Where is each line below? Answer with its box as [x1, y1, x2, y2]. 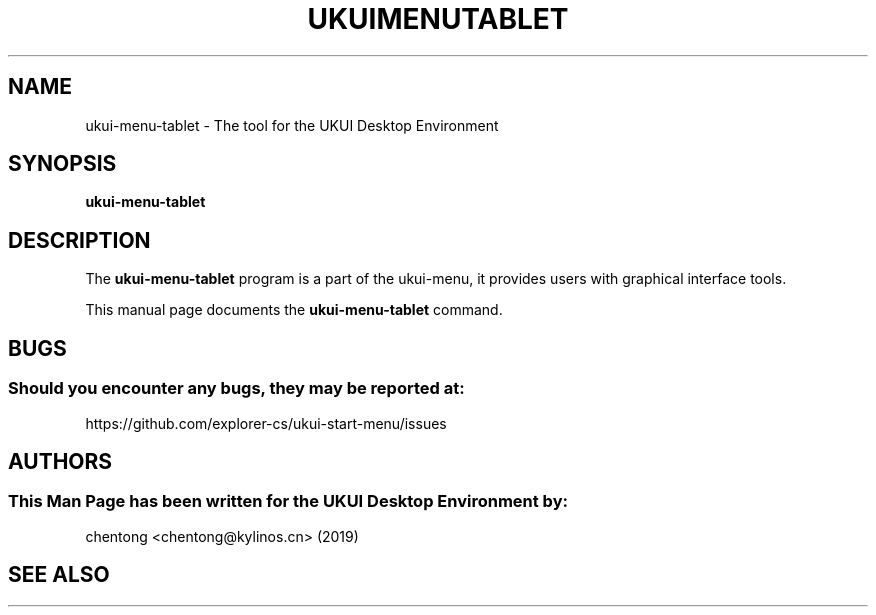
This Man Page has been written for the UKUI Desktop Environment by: [8, 491, 568, 512]
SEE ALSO [8, 562, 110, 588]
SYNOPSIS [8, 151, 117, 177]
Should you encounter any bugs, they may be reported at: [8, 378, 465, 399]
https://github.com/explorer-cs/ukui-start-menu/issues [85, 414, 447, 432]
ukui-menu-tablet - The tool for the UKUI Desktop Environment [85, 116, 499, 134]
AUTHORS [8, 448, 113, 474]
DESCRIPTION [8, 227, 151, 253]
